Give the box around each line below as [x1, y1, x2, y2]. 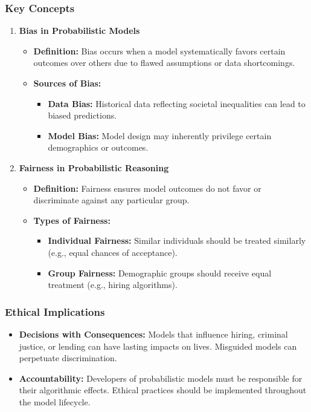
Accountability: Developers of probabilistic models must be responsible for [19, 371, 303, 384]
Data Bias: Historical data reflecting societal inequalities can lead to [48, 97, 306, 110]
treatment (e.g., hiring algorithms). [48, 278, 178, 291]
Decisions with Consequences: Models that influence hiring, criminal [19, 327, 288, 340]
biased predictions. [48, 109, 117, 122]
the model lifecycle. [19, 395, 91, 408]
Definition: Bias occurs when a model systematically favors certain [33, 44, 286, 57]
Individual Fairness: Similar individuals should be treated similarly [48, 234, 306, 247]
